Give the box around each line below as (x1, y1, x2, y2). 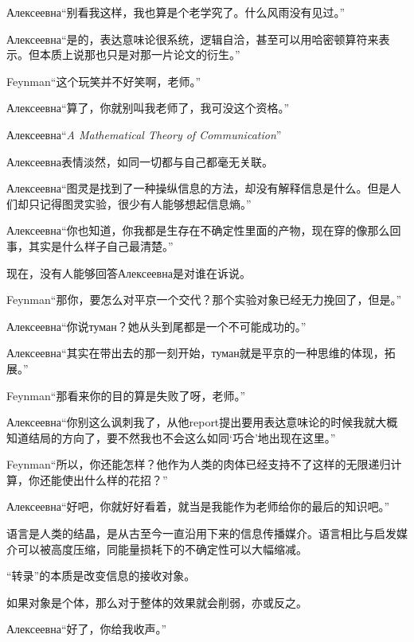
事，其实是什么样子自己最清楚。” (6, 237, 174, 254)
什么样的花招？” (84, 471, 168, 488)
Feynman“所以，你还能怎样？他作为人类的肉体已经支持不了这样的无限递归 (6, 456, 391, 473)
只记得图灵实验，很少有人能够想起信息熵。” (28, 195, 252, 212)
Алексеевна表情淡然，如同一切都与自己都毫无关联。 (6, 153, 273, 169)
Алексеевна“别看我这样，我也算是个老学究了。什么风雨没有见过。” (6, 4, 346, 20)
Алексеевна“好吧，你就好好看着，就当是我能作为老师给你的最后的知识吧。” (6, 498, 390, 515)
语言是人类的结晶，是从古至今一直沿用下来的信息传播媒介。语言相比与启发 (6, 525, 396, 542)
